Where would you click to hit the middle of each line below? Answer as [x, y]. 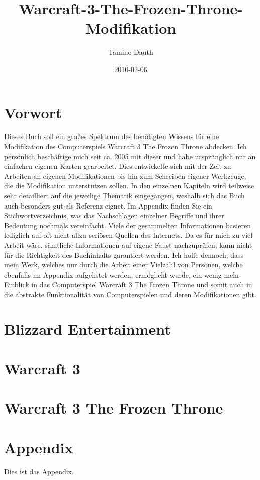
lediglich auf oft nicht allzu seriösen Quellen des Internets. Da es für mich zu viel [128, 235]
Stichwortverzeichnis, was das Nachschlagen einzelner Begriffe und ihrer [114, 215]
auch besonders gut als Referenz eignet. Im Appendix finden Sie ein [108, 205]
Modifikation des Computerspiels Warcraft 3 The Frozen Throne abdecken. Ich [125, 146]
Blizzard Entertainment [88, 329]
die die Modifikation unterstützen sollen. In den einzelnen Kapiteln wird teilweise [129, 186]
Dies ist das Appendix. [39, 471]
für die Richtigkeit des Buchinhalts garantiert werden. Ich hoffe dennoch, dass [124, 255]
